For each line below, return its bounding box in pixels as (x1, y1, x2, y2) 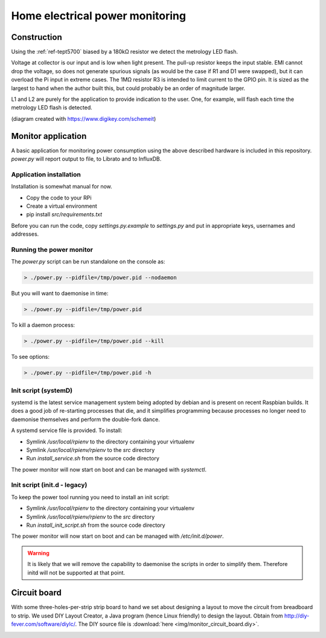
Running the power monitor (11, 245, 94, 254)
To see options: (11, 353, 50, 361)
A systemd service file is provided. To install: (11, 427, 123, 434)
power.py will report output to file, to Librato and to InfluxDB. (11, 155, 162, 163)
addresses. (11, 230, 39, 238)
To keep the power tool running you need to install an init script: (11, 493, 170, 501)
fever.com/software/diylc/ (11, 620, 75, 628)
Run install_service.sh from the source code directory (26, 455, 160, 462)
